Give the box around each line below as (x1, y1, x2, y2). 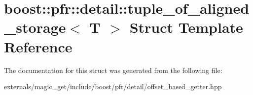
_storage (4, 17, 66, 37)
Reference (4, 36, 72, 56)
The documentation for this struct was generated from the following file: (4, 65, 222, 75)
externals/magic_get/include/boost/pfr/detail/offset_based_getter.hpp (4, 81, 222, 92)
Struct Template (129, 17, 243, 37)
